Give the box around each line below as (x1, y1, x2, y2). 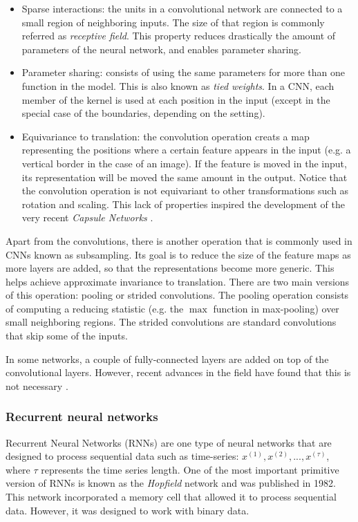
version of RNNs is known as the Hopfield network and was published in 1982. (6, 476, 336, 490)
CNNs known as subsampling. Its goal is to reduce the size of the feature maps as (6, 247, 351, 261)
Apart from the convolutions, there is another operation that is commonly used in (6, 233, 352, 248)
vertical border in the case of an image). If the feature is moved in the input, (21, 156, 347, 170)
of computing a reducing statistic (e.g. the (6, 301, 184, 315)
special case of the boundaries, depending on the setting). (21, 106, 265, 120)
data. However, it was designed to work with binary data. (6, 503, 249, 517)
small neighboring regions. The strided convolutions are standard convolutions (6, 315, 337, 329)
